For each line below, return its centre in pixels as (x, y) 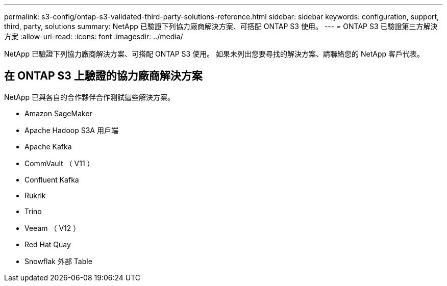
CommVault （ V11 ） (59, 163)
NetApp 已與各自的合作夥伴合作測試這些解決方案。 (90, 97)
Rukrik (35, 195)
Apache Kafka (48, 146)
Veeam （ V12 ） (53, 228)
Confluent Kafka (52, 179)
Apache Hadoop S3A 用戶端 (71, 130)
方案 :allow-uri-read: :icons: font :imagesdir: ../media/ (94, 36)
